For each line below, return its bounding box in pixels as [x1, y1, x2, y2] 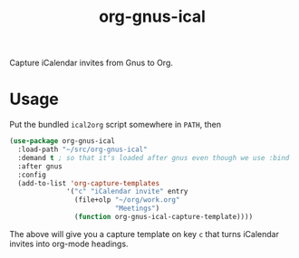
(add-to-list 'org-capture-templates [17, 178, 160, 187]
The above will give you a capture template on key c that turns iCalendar [9, 228, 279, 239]
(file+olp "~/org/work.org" [73, 196, 180, 205]
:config [17, 170, 47, 179]
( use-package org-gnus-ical [9, 137, 116, 146]
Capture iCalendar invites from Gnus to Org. [9, 57, 174, 69]
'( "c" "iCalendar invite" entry [66, 187, 188, 196]
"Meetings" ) [114, 204, 160, 214]
